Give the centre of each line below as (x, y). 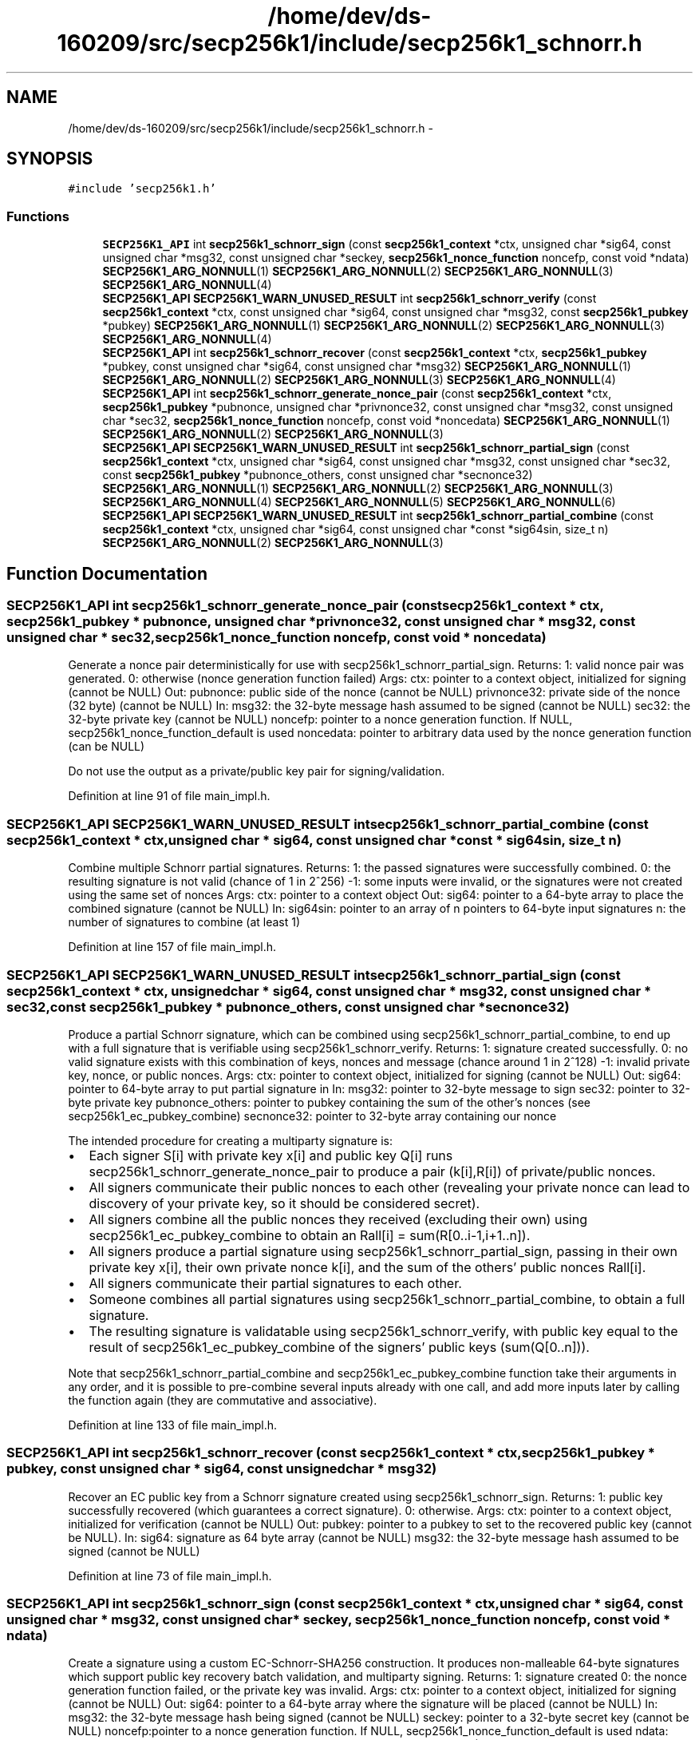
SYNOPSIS (50, 159)
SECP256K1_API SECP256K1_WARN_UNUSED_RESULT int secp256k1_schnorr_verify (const (349, 299)
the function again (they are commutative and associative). (223, 1400)
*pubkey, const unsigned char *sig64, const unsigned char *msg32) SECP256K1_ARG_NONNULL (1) (367, 367)
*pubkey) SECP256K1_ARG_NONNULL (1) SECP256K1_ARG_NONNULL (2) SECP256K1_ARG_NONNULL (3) (384, 326)
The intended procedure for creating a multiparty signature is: (231, 1140)
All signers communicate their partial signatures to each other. (275, 1283)
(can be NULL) (107, 747)
